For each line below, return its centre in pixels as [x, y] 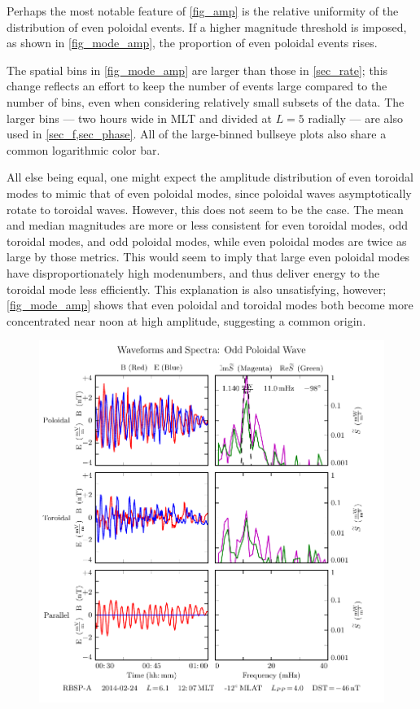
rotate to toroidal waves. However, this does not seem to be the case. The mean [205, 209]
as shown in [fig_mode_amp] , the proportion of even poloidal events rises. [192, 43]
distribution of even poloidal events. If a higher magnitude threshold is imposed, [207, 26]
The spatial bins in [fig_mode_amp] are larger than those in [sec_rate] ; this [197, 70]
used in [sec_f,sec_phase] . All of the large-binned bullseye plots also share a [197, 134]
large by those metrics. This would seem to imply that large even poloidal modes [208, 257]
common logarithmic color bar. [83, 149]
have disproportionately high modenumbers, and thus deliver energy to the [193, 272]
